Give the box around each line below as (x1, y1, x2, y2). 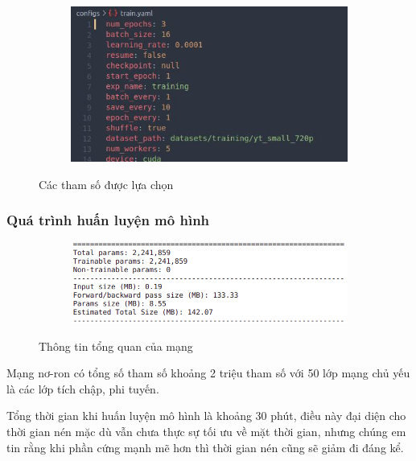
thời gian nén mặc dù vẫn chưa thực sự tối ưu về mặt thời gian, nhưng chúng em (6, 422, 406, 439)
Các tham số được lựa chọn (39, 175, 174, 192)
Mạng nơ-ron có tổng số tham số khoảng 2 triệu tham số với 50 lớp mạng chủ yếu (6, 364, 410, 381)
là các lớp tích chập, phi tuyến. (6, 380, 159, 397)
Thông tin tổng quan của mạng (39, 337, 193, 354)
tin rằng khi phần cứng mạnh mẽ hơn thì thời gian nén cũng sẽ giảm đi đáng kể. (6, 438, 404, 455)
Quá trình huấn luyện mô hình (6, 210, 210, 230)
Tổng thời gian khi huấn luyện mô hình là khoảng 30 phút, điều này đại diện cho (6, 407, 406, 424)
